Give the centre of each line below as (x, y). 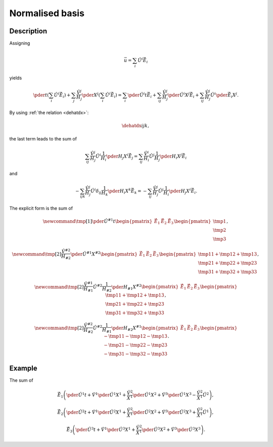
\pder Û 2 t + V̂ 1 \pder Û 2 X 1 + (96, 412)
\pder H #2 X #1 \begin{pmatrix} (145, 328)
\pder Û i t (137, 95)
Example (23, 368)
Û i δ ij (96, 191)
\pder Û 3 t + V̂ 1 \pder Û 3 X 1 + (105, 429)
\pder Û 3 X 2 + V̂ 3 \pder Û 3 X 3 (171, 429)
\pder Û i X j (179, 95)
